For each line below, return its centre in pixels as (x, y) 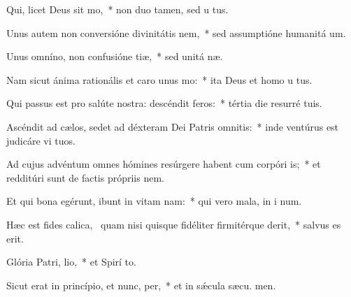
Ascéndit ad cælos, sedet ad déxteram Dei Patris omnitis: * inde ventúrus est (173, 126)
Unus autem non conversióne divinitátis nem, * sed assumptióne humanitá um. (176, 32)
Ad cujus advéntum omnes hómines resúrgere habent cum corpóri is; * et (164, 164)
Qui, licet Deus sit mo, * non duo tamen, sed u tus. (117, 9)
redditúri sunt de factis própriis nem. (85, 177)
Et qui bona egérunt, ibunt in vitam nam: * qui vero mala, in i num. (154, 201)
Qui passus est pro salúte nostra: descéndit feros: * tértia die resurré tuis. (164, 103)
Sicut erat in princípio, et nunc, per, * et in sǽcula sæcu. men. (141, 285)
